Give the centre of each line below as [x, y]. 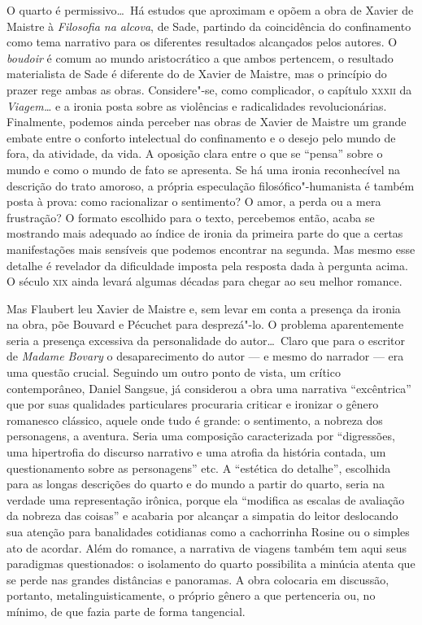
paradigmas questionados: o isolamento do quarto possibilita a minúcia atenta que [211, 564]
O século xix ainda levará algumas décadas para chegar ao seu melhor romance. [204, 281]
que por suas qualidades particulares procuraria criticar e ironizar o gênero [193, 404]
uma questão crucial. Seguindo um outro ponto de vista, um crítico [174, 372]
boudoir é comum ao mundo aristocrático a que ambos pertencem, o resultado [200, 57]
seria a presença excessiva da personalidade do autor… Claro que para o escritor [206, 340]
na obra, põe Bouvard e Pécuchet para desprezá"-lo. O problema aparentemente [205, 324]
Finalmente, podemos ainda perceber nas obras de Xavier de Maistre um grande [207, 122]
